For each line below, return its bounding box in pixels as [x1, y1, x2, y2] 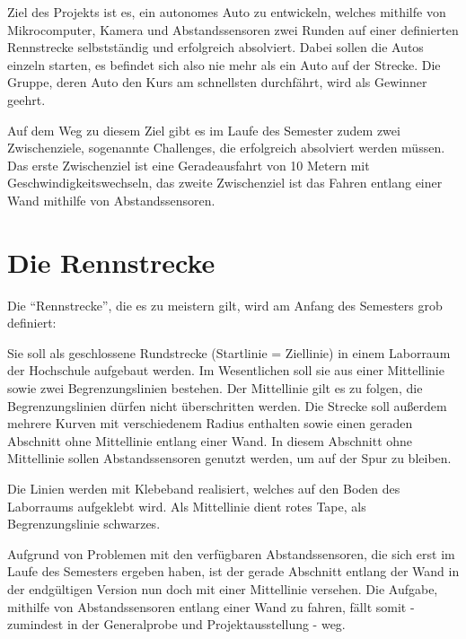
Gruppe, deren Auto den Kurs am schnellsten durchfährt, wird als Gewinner [7, 73, 427, 92]
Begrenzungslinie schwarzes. [7, 514, 161, 533]
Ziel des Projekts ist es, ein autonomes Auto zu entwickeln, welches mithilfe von [7, 3, 446, 21]
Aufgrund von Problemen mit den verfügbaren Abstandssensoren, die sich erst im [7, 544, 455, 563]
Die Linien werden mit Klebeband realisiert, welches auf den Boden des [7, 479, 400, 497]
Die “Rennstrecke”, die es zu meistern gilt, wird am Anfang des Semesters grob [7, 295, 443, 314]
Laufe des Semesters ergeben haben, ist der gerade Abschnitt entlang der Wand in [7, 562, 460, 581]
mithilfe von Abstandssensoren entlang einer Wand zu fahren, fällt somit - [7, 597, 415, 616]
